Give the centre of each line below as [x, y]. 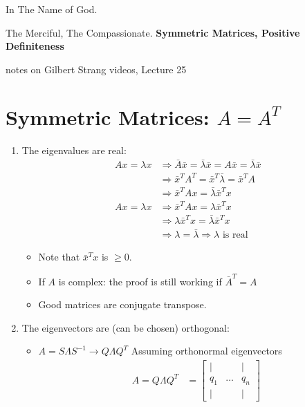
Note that [59, 257]
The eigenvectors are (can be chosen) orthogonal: [126, 327]
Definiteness [35, 46]
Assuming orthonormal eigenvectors [206, 351]
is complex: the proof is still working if [140, 281]
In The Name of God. [52, 9]
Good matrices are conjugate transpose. [122, 304]
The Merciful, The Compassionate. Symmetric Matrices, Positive [153, 32]
